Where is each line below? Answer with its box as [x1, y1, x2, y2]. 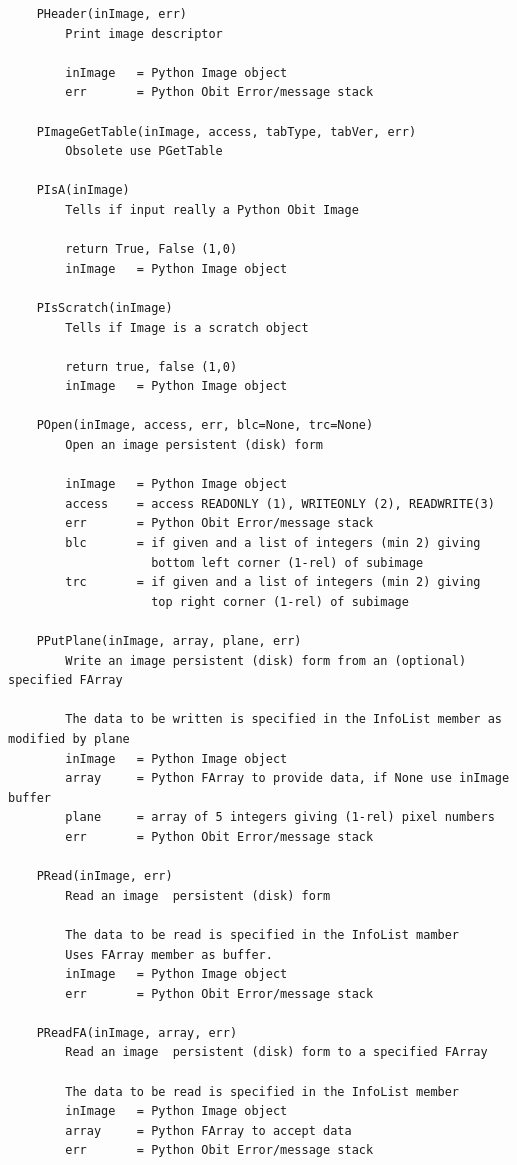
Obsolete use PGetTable [65, 144, 223, 159]
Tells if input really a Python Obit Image [65, 202, 359, 217]
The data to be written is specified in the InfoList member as [65, 712, 502, 727]
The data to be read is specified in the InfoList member [65, 1084, 460, 1099]
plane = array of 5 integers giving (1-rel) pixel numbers [65, 810, 495, 825]
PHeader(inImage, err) [36, 7, 187, 21]
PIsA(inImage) [36, 183, 130, 198]
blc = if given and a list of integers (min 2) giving [65, 536, 481, 551]
